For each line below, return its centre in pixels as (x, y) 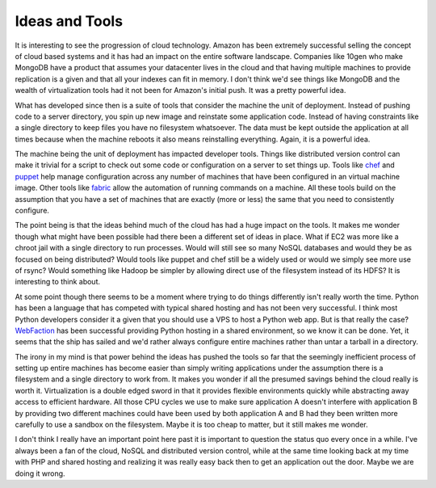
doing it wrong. (40, 473)
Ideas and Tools (69, 21)
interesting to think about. (58, 282)
